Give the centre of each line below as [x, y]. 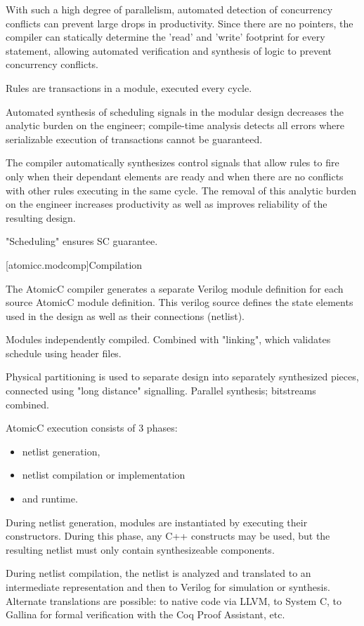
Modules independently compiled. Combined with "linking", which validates [168, 339]
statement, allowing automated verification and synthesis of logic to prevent [169, 50]
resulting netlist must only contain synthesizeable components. [140, 549]
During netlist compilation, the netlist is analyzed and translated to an [158, 573]
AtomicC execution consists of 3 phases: [92, 428]
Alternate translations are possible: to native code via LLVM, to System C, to [174, 600]
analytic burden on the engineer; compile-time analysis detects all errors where [175, 125]
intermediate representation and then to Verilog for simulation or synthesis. [168, 587]
